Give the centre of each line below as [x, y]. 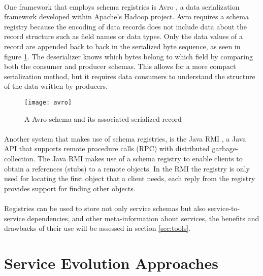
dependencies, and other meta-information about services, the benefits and [143, 218]
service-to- [224, 208]
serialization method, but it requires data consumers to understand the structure [130, 76]
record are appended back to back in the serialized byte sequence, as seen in [122, 46]
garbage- [225, 148]
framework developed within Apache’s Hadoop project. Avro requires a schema [126, 16]
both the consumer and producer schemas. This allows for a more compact [120, 66]
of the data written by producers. [56, 86]
